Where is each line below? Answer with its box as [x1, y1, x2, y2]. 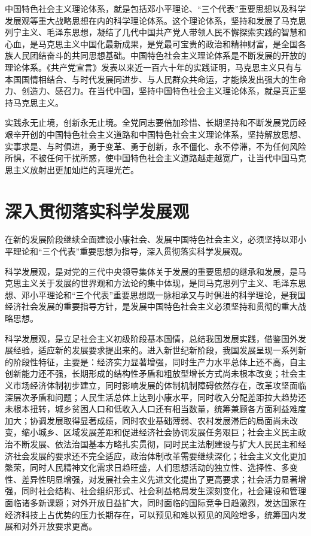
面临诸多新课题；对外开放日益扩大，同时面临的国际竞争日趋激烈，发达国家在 [5, 496, 306, 508]
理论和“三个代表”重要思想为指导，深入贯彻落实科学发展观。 [13, 245, 248, 258]
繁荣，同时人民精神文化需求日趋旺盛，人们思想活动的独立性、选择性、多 [5, 461, 289, 474]
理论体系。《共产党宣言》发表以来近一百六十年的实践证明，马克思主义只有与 [5, 60, 302, 73]
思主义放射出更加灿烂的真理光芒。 [5, 163, 139, 175]
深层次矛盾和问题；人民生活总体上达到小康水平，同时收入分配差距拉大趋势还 [5, 390, 306, 403]
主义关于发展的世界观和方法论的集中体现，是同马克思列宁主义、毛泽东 [21, 277, 298, 289]
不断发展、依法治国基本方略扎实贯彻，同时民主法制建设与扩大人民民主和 [13, 437, 298, 450]
